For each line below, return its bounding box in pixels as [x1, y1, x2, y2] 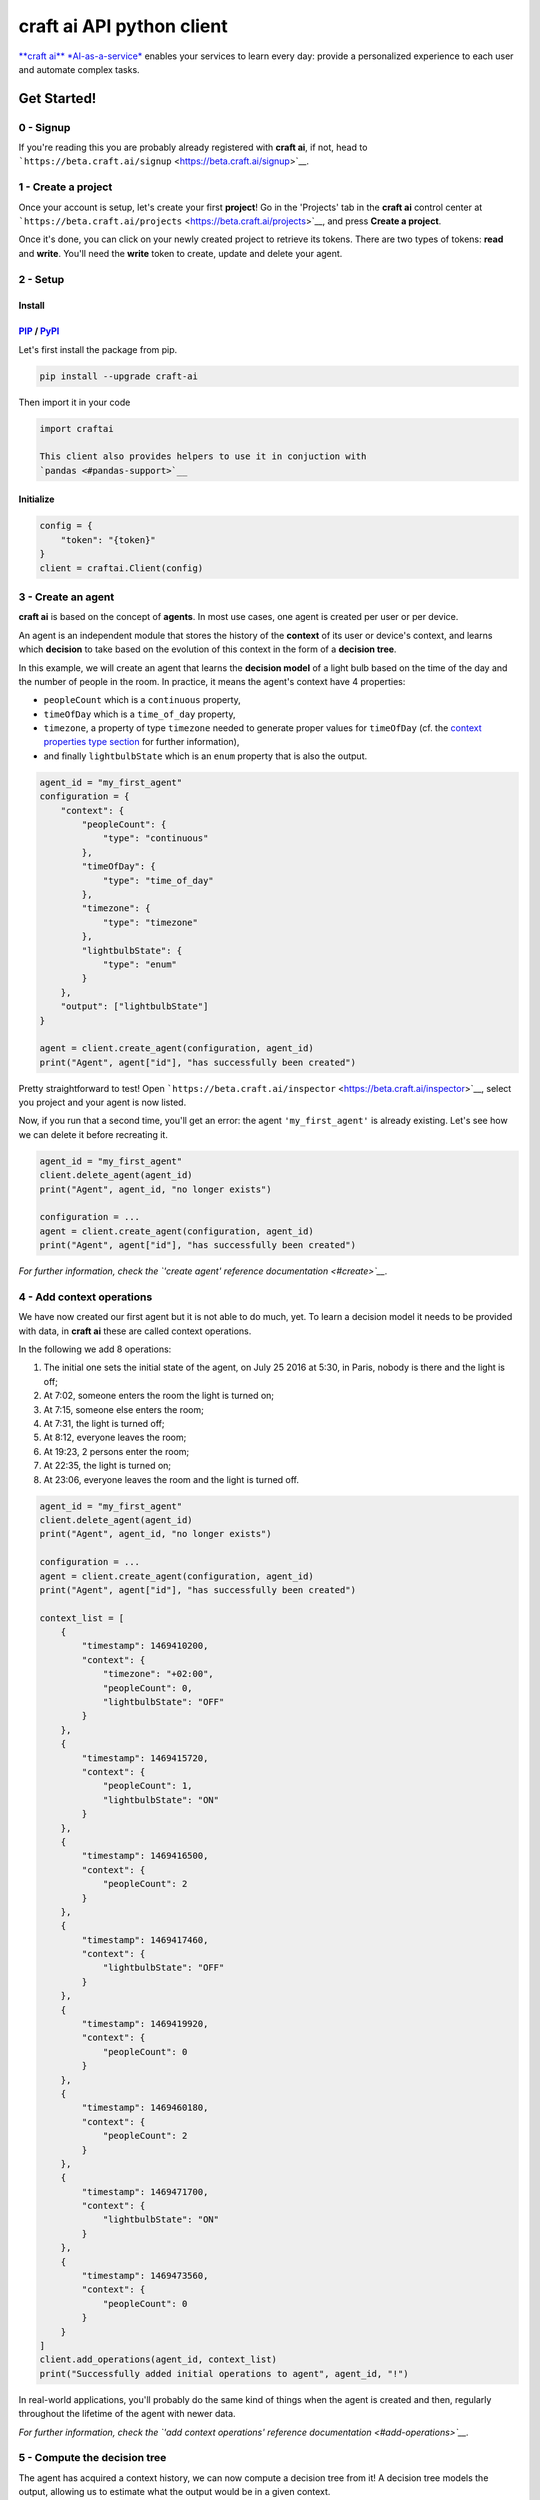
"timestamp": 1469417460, [81, 1934, 209, 1945]
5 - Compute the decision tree [18, 2451, 167, 2465]
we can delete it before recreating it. [18, 1128, 169, 1140]
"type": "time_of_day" [102, 875, 214, 886]
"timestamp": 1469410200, [81, 1640, 209, 1652]
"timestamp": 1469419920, [81, 2018, 209, 2030]
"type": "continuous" [102, 833, 209, 844]
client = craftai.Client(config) [39, 562, 204, 574]
